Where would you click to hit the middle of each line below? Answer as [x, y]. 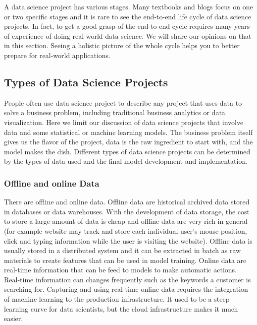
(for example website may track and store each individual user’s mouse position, [126, 230]
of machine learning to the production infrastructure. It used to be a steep [117, 299]
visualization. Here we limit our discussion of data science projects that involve [124, 122]
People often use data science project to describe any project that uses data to [123, 102]
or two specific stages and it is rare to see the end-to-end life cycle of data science [128, 16]
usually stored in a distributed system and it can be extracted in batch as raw [123, 250]
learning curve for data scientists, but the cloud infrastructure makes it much [121, 308]
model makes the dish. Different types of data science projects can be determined [127, 151]
